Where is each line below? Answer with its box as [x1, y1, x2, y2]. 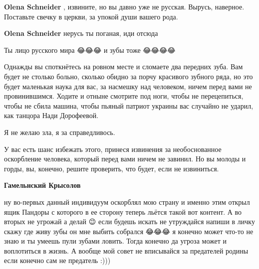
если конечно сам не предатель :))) [4, 255, 111, 266]
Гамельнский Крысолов [4, 180, 81, 190]
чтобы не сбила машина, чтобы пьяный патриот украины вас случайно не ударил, [4, 100, 254, 111]
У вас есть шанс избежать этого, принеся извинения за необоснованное [4, 143, 222, 154]
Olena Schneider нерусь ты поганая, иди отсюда [4, 28, 158, 38]
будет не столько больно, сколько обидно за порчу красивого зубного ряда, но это [4, 71, 253, 81]
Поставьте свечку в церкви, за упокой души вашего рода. [4, 11, 178, 21]
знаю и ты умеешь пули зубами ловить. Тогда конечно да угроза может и [4, 236, 227, 246]
